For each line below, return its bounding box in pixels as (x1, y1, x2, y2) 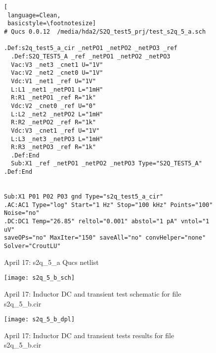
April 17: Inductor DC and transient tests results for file (4, 330, 174, 340)
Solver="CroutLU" (4, 243, 61, 250)
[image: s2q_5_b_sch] (4, 274, 75, 282)
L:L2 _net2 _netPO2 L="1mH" (11, 110, 103, 118)
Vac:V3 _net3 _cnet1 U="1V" (11, 61, 103, 68)
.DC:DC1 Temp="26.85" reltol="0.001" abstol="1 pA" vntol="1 (4, 218, 210, 225)
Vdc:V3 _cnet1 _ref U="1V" (11, 127, 100, 134)
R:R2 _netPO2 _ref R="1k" (11, 119, 96, 126)
